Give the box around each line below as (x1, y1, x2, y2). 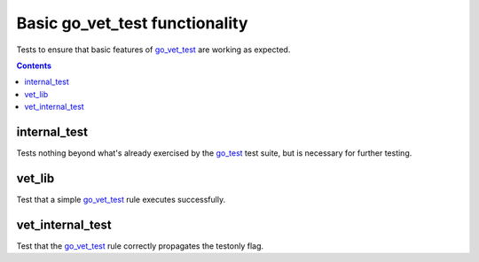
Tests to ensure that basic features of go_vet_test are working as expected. (16, 44, 291, 55)
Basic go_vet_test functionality (16, 13, 248, 33)
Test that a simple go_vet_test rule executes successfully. (16, 194, 226, 204)
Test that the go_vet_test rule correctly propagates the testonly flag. (16, 240, 264, 251)
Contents (16, 60, 52, 71)
